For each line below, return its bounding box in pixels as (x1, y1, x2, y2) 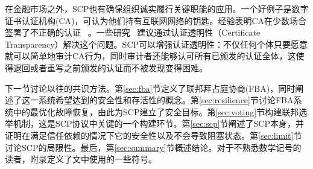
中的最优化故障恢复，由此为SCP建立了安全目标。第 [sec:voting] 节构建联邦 (13, 105, 299, 118)
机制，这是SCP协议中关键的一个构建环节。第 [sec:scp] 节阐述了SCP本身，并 (13, 117, 305, 130)
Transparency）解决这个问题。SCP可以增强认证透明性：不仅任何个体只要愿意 (5, 37, 308, 50)
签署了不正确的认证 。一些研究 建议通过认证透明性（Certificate (5, 26, 261, 39)
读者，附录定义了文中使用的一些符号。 (5, 153, 157, 165)
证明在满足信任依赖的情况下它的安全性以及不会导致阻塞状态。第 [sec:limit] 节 (5, 129, 302, 141)
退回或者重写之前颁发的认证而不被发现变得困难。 (13, 61, 207, 74)
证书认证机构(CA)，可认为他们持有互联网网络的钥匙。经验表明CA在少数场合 (5, 14, 307, 27)
